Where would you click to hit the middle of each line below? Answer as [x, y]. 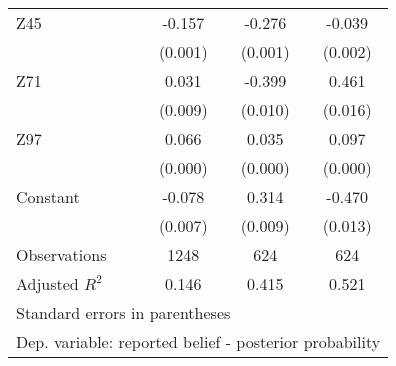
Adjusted [47, 283]
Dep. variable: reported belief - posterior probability [198, 341]
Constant [48, 196]
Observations [61, 254]
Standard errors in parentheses [123, 312]
